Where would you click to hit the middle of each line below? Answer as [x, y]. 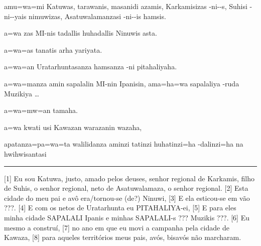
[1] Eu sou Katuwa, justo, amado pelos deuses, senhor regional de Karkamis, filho [129, 178]
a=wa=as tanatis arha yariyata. [53, 49]
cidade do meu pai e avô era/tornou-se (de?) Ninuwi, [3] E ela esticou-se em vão [127, 198]
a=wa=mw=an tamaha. [41, 110]
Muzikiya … [22, 93]
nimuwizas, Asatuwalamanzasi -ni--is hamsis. [97, 16]
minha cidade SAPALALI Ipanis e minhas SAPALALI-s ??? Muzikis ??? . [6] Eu [127, 217]
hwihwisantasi [25, 153]
